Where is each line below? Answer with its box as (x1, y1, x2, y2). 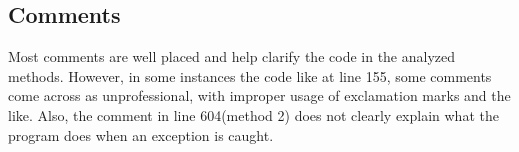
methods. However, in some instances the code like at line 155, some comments (8, 65, 492, 86)
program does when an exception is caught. (8, 124, 274, 145)
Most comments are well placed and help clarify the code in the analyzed (8, 46, 456, 67)
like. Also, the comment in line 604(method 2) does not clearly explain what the (8, 104, 499, 125)
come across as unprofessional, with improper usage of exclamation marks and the (8, 85, 511, 106)
